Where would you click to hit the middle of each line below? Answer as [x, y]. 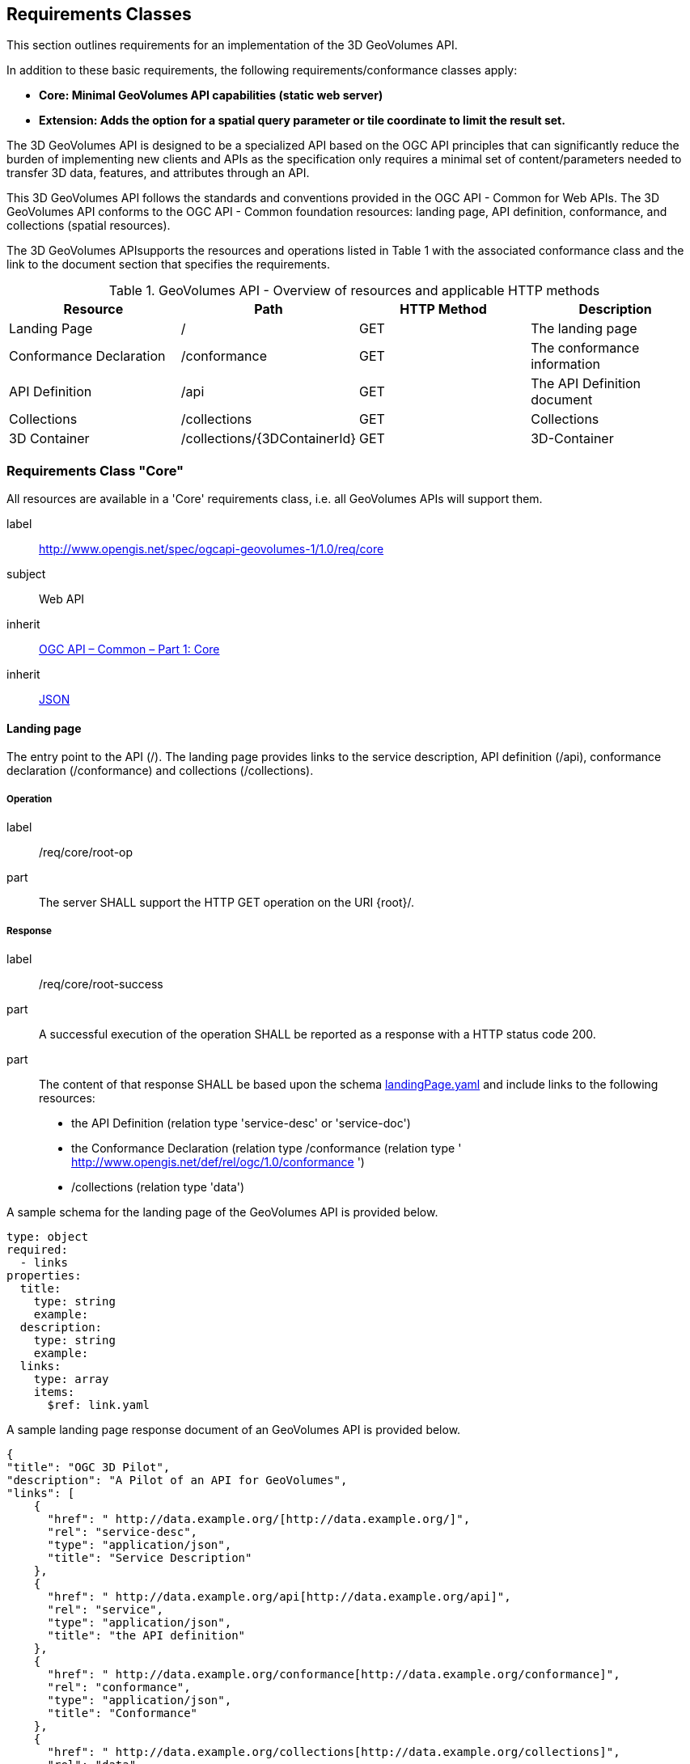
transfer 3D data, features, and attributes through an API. [158, 173]
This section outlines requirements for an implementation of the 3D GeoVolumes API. [232, 45]
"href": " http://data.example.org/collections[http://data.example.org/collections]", [334, 1751]
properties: [44, 1275]
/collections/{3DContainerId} [269, 439]
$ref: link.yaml [99, 1404]
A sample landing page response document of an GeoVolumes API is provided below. [234, 1429]
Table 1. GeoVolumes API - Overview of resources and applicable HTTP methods [354, 291]
